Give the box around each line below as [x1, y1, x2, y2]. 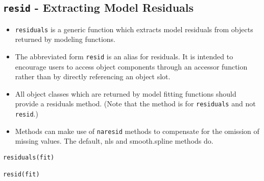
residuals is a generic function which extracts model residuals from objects [15, 24, 253, 34]
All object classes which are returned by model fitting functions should [15, 88, 236, 99]
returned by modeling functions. [15, 34, 115, 44]
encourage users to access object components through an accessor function [15, 61, 248, 72]
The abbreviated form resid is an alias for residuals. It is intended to [15, 51, 233, 62]
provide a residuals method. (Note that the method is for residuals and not [15, 98, 256, 109]
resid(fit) [3, 171, 40, 178]
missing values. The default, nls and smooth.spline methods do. [15, 135, 213, 146]
